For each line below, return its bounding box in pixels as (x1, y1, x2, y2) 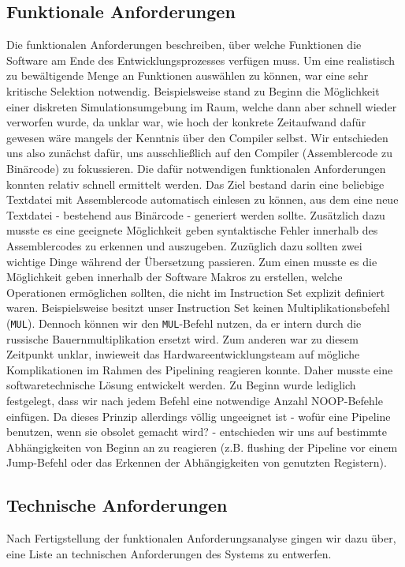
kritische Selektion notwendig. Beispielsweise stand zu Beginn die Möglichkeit (6, 82, 380, 99)
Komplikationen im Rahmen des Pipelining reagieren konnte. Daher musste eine (6, 361, 393, 377)
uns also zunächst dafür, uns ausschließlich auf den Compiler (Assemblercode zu (6, 145, 392, 161)
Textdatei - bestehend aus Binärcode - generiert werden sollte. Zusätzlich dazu (6, 206, 385, 223)
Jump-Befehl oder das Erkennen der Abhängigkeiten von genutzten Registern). (6, 454, 387, 471)
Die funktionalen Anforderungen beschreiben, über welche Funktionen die (6, 36, 362, 53)
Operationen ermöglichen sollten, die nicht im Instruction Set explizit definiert (6, 283, 385, 300)
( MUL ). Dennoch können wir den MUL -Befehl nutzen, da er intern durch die (6, 314, 362, 331)
